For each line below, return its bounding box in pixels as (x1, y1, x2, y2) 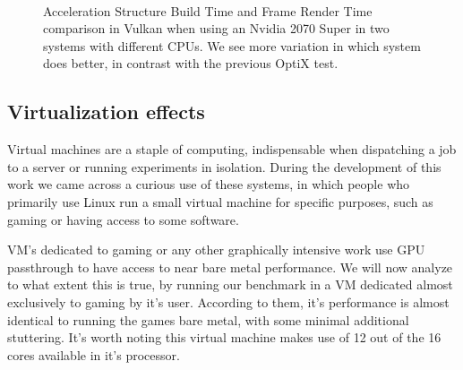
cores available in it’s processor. (7, 345, 180, 364)
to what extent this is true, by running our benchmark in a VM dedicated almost (7, 275, 453, 294)
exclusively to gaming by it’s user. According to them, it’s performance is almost (7, 292, 450, 311)
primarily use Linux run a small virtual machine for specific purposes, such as (7, 192, 433, 211)
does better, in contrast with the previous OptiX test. (43, 54, 339, 73)
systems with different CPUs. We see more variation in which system (43, 36, 421, 55)
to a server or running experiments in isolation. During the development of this (7, 157, 442, 176)
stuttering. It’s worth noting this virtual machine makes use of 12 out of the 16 (7, 328, 442, 347)
